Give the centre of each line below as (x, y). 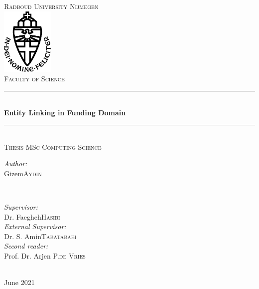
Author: (16, 163)
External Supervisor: (35, 226)
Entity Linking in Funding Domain (65, 113)
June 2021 (19, 282)
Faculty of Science (34, 79)
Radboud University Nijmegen (51, 6)
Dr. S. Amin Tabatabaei (40, 236)
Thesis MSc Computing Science (53, 146)
